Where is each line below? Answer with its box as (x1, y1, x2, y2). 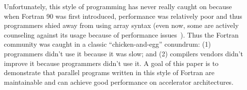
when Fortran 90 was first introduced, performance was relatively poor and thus (4, 11, 243, 21)
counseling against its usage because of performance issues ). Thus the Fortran (4, 29, 239, 39)
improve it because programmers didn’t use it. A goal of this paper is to (4, 58, 219, 68)
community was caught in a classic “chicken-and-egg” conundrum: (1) (4, 39, 211, 49)
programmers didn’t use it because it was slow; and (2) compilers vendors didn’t (4, 48, 243, 58)
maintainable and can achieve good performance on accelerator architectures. (4, 77, 234, 87)
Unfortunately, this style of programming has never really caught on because (4, 1, 232, 11)
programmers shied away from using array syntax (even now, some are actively (4, 20, 239, 30)
